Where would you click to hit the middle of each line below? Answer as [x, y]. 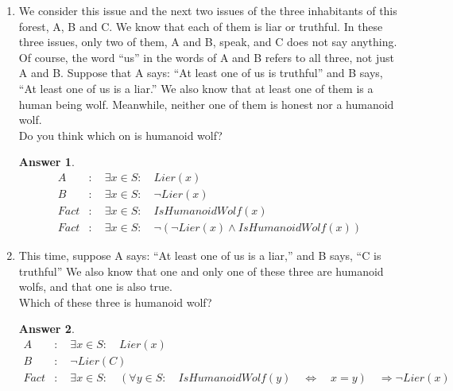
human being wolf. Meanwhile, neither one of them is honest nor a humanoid [206, 104]
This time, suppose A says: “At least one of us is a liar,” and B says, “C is [200, 256]
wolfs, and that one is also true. [95, 286]
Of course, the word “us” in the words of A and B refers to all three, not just [206, 57]
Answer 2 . [46, 329]
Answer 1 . [46, 162]
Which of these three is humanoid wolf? [115, 302]
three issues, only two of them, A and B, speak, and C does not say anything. [208, 42]
